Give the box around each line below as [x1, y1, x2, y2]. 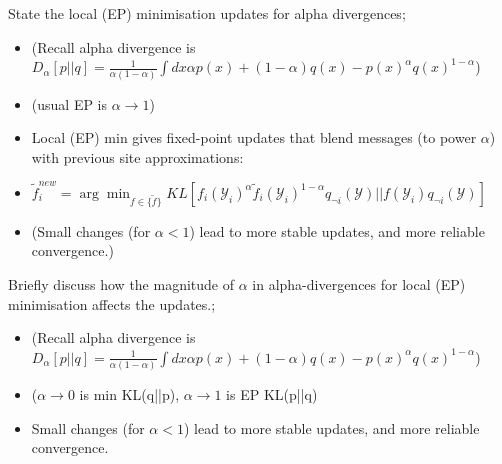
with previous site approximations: [31, 146, 244, 167]
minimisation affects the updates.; [8, 293, 216, 314]
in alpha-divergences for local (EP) [252, 273, 466, 294]
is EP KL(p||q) [226, 384, 318, 405]
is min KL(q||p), [79, 384, 180, 405]
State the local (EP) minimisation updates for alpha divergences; [8, 3, 406, 23]
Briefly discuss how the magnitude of [8, 273, 235, 294]
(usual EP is [31, 93, 108, 114]
